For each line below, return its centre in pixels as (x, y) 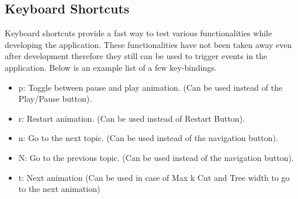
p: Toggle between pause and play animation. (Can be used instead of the (150, 87)
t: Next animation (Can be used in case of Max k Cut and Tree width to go (154, 177)
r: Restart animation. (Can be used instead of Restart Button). (131, 118)
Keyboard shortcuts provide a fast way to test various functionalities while (138, 33)
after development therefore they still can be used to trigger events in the (136, 56)
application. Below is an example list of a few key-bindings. (111, 67)
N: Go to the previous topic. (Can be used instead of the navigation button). (156, 157)
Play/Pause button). (55, 99)
